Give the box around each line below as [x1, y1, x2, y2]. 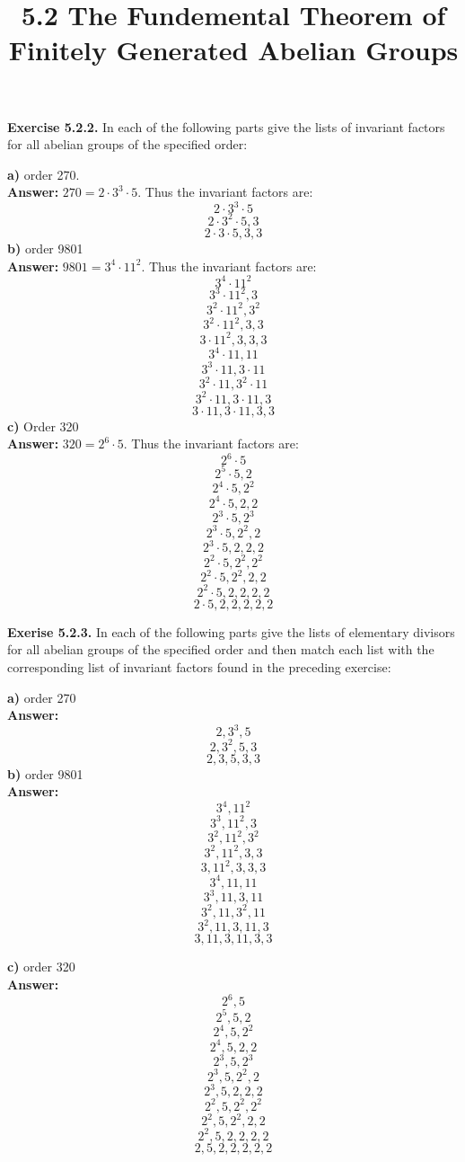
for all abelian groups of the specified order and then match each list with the [7, 640, 434, 659]
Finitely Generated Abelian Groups [8, 31, 459, 68]
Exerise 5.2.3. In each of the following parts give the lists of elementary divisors [7, 622, 455, 641]
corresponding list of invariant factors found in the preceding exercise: [7, 658, 391, 676]
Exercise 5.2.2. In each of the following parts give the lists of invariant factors [7, 117, 445, 136]
